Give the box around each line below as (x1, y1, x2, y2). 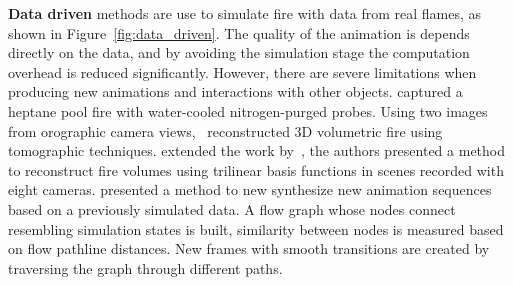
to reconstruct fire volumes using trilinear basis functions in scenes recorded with (8, 159, 504, 180)
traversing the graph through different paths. (8, 257, 283, 278)
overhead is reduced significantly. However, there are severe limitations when (8, 61, 477, 82)
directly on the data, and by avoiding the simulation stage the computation (8, 42, 470, 63)
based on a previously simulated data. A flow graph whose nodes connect (8, 198, 456, 219)
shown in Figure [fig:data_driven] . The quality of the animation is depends (8, 22, 470, 43)
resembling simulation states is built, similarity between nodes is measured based (8, 218, 504, 239)
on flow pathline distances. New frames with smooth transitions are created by (8, 238, 490, 259)
